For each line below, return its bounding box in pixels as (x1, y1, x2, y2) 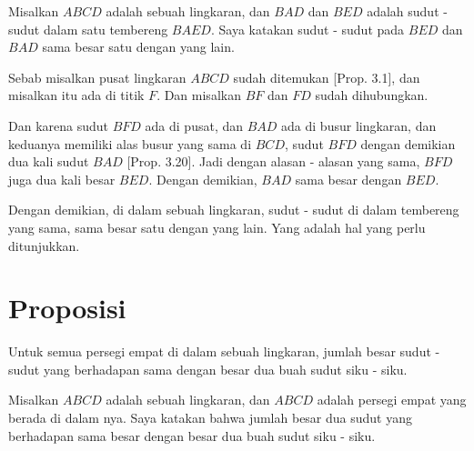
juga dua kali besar (8, 169, 116, 188)
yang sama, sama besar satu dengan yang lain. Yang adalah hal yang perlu (8, 217, 426, 236)
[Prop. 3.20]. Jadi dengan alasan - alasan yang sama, (126, 152, 420, 171)
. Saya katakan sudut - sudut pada (210, 19, 405, 38)
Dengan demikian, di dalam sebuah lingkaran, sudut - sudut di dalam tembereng (8, 200, 459, 219)
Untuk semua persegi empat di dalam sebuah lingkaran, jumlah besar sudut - (8, 342, 440, 361)
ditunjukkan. (8, 236, 80, 255)
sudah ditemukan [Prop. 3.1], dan (233, 67, 420, 86)
